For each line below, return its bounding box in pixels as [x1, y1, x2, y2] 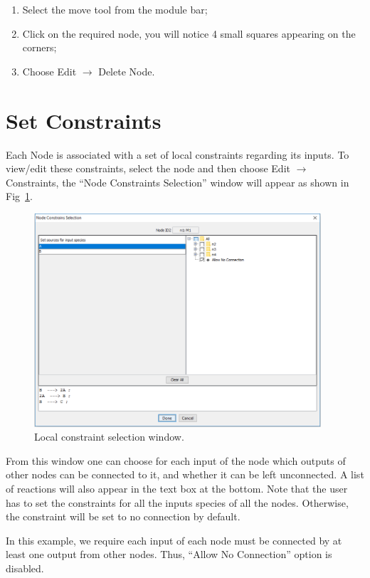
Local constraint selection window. [34, 429, 184, 444]
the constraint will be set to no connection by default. [6, 509, 240, 524]
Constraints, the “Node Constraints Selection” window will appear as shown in [6, 174, 349, 189]
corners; [22, 40, 57, 55]
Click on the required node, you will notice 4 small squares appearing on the [22, 26, 356, 41]
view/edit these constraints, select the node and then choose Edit [6, 161, 290, 176]
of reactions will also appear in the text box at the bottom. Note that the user [6, 481, 348, 496]
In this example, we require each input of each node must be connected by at [6, 532, 342, 547]
